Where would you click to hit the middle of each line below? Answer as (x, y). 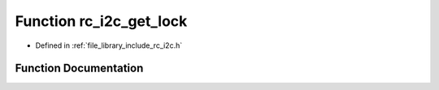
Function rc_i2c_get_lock (101, 21)
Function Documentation (79, 69)
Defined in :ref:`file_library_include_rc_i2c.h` (109, 45)
